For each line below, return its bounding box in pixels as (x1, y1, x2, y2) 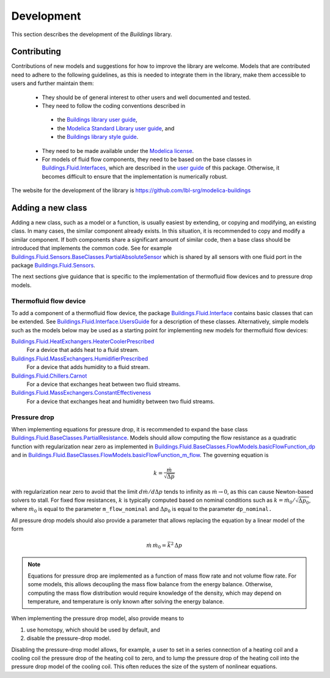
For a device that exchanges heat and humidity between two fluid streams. (26, 398, 215, 405)
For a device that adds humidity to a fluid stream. (26, 363, 150, 371)
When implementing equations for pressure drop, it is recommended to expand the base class (11, 425, 248, 433)
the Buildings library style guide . (57, 133, 139, 141)
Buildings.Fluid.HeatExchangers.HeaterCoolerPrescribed (11, 338, 155, 345)
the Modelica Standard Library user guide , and (57, 124, 175, 132)
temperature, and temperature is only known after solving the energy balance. (28, 598, 224, 605)
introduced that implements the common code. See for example (11, 245, 172, 252)
